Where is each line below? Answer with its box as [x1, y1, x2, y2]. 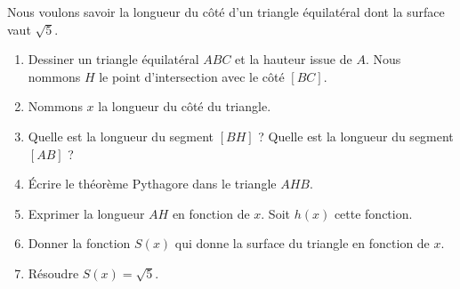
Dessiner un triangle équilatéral [28, 50, 199, 68]
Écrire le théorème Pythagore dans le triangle [28, 174, 277, 193]
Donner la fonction [28, 234, 131, 253]
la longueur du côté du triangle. [98, 97, 271, 116]
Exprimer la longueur [28, 204, 145, 222]
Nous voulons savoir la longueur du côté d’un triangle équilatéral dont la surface [7, 3, 445, 20]
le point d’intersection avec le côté [99, 67, 285, 85]
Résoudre [28, 263, 79, 282]
